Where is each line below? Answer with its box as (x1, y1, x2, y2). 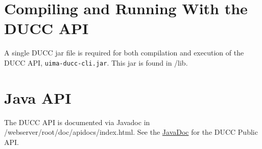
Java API (4, 87, 72, 108)
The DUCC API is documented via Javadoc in (4, 116, 150, 127)
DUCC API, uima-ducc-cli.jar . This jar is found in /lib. (4, 57, 188, 68)
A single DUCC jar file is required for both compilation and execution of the (4, 47, 244, 58)
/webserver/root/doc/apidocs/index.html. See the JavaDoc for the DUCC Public (4, 127, 258, 137)
